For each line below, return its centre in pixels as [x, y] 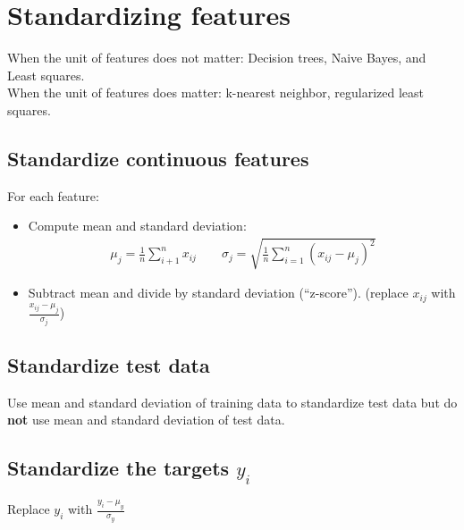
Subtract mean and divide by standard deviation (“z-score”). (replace [218, 293]
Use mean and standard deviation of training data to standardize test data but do [232, 402]
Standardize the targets [118, 468]
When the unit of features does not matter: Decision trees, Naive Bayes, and [217, 58]
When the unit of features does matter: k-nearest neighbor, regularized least [216, 93]
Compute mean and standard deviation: [137, 226]
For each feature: [53, 195]
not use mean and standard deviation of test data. [146, 420]
